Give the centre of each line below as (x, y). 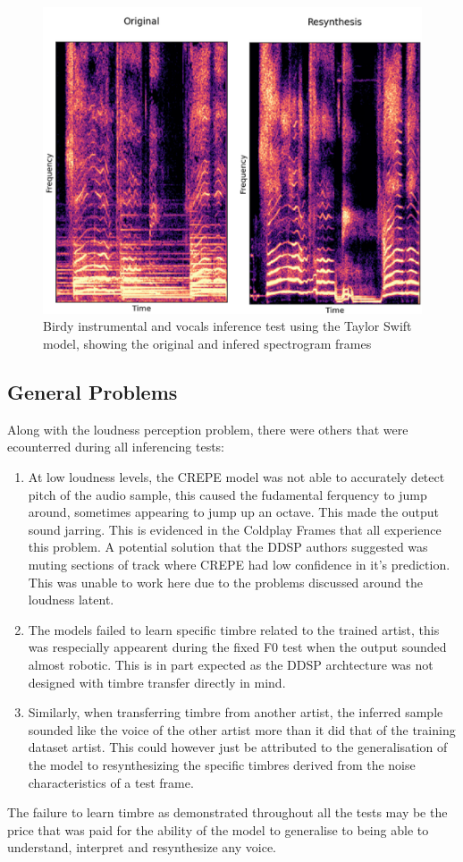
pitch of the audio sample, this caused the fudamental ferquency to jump (227, 494)
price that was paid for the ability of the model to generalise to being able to (218, 829)
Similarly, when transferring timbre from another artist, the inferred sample (236, 712)
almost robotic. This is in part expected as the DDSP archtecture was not (231, 664)
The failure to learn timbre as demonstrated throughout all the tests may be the (227, 812)
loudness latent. (71, 600)
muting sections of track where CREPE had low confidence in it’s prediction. (239, 565)
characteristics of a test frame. (111, 782)
